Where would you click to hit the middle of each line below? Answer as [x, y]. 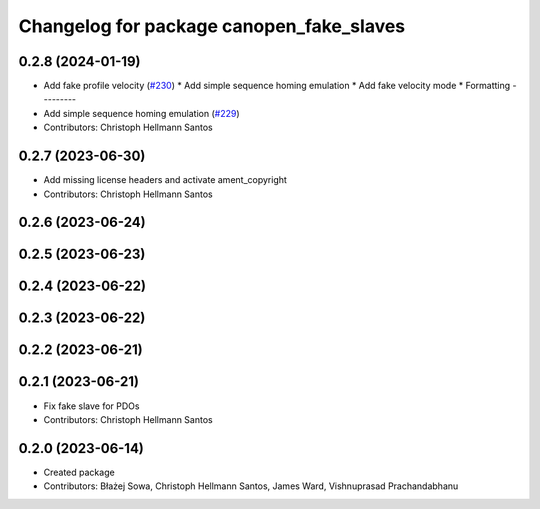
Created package [79, 472]
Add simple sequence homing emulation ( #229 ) [141, 113]
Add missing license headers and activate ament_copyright [165, 180]
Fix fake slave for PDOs [91, 406]
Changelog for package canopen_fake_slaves [212, 26]
